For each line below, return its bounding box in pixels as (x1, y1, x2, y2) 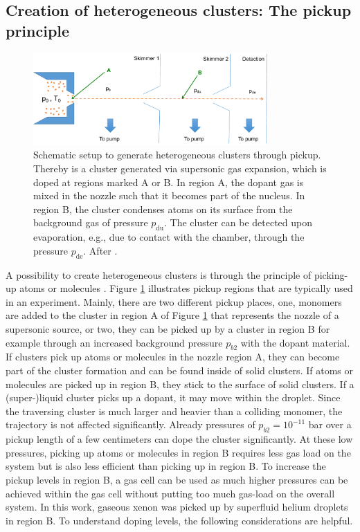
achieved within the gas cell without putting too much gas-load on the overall (6, 486, 335, 500)
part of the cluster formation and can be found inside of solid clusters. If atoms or (6, 363, 353, 377)
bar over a (308, 417, 352, 432)
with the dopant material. (240, 335, 350, 349)
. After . (83, 243, 118, 257)
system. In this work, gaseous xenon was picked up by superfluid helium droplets (6, 499, 348, 514)
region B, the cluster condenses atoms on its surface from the (33, 201, 293, 216)
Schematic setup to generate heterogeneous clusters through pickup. (33, 147, 321, 162)
